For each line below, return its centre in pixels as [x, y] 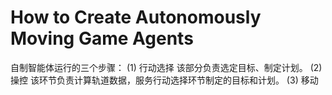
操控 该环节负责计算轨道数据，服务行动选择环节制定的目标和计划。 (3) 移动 [164, 80]
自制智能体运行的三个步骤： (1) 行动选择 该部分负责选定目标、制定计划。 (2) [166, 67]
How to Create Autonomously [136, 17]
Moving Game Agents [102, 38]
